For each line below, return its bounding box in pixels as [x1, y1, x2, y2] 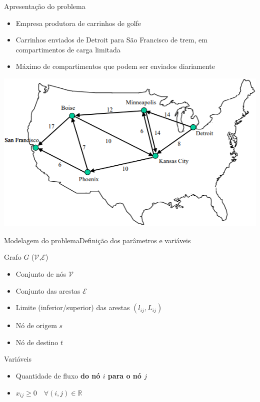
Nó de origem [15, 320, 57, 331]
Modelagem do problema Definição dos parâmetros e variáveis [4, 235, 191, 245]
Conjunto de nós [15, 268, 66, 279]
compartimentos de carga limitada [15, 44, 120, 54]
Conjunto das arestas [15, 285, 80, 296]
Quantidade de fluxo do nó [15, 370, 100, 381]
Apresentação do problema [4, 1, 85, 11]
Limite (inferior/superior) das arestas [15, 302, 130, 313]
